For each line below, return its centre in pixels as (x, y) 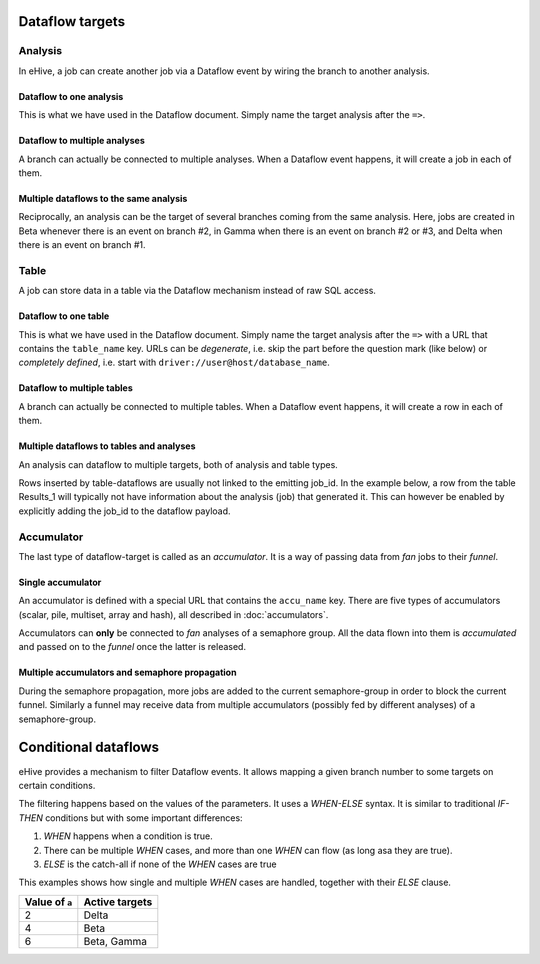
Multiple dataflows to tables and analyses (107, 446)
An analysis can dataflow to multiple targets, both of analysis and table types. (178, 464)
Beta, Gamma (115, 941)
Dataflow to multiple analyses (81, 141)
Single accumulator (60, 582)
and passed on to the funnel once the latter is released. (132, 647)
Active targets (118, 902)
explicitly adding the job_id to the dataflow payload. (124, 511)
